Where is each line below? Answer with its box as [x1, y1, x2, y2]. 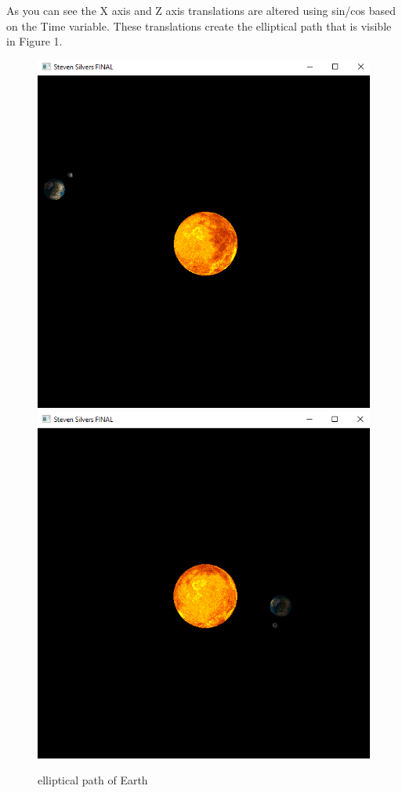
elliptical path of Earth [38, 772, 148, 788]
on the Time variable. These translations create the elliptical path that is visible [6, 17, 392, 34]
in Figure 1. [6, 33, 63, 49]
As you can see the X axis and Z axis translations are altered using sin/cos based [6, 2, 397, 18]
